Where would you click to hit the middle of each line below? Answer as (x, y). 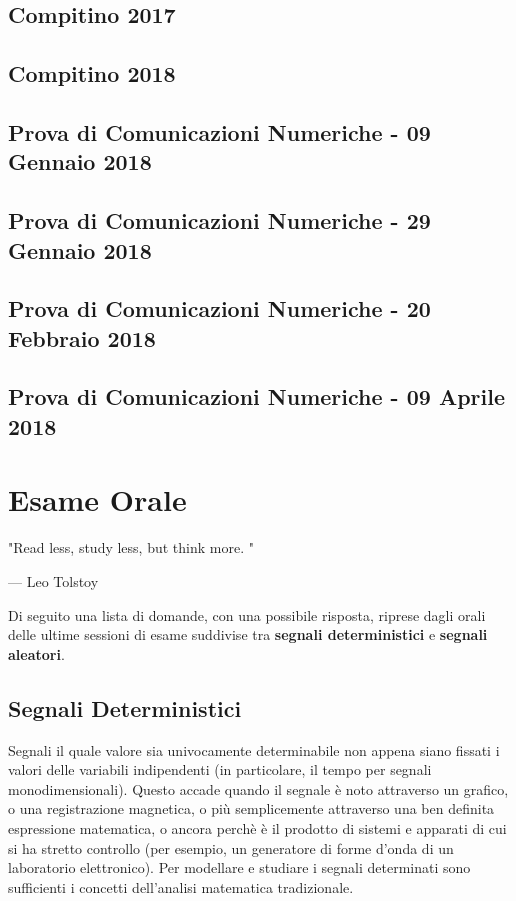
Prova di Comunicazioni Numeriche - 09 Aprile (256, 396)
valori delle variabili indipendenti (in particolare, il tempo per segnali (220, 769)
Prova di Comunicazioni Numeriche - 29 (219, 220)
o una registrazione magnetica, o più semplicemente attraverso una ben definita (251, 808)
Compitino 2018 (92, 73)
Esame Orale (97, 499)
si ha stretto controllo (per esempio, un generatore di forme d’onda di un (231, 847)
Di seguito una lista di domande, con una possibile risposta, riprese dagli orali (247, 614)
